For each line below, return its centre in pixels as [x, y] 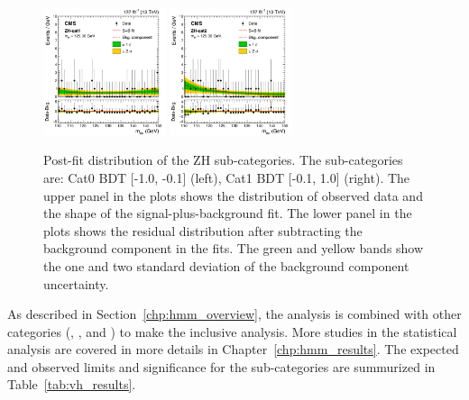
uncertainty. [76, 283]
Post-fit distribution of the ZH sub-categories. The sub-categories [223, 160]
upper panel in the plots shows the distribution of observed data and [233, 195]
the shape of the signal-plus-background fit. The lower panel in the [228, 213]
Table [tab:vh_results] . [72, 384]
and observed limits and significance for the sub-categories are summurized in [221, 366]
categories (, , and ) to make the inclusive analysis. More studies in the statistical [232, 331]
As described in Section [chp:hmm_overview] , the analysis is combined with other [234, 314]
